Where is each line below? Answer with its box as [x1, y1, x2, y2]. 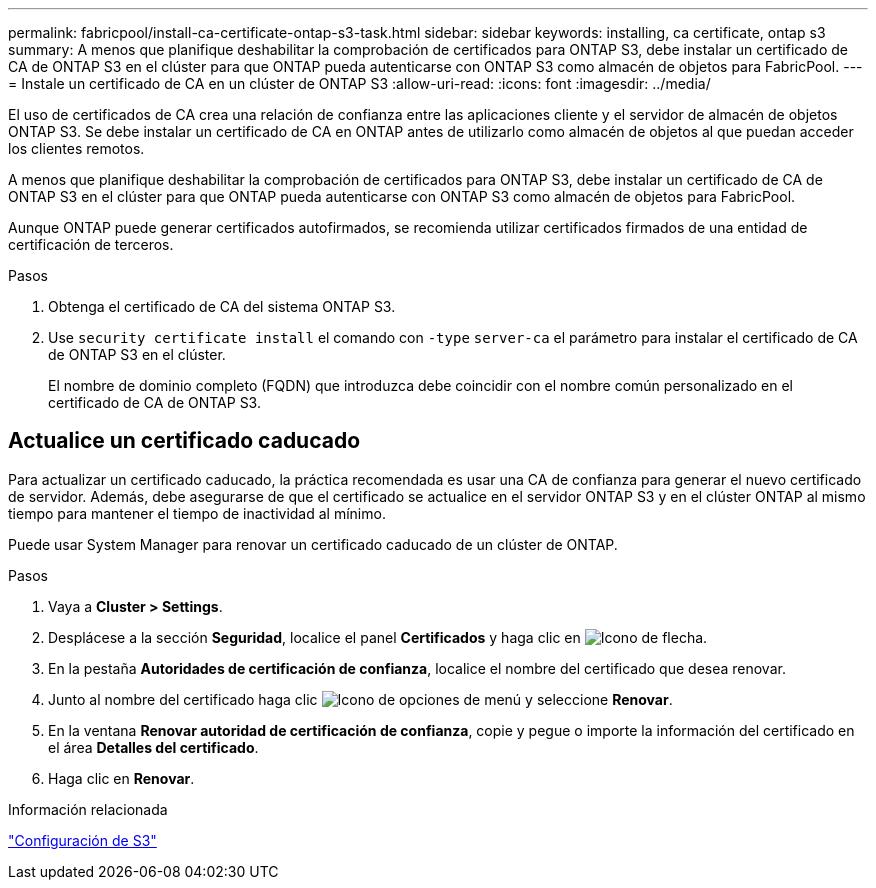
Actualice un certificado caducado [8, 428, 361, 454]
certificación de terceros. [8, 236, 174, 253]
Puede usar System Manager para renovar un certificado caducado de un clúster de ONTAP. [8, 535, 618, 553]
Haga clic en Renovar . [48, 769, 195, 787]
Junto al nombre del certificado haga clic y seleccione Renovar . [48, 690, 673, 708]
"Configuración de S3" [8, 831, 157, 849]
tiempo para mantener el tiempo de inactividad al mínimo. [8, 504, 386, 522]
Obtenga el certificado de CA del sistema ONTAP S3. [48, 298, 396, 315]
